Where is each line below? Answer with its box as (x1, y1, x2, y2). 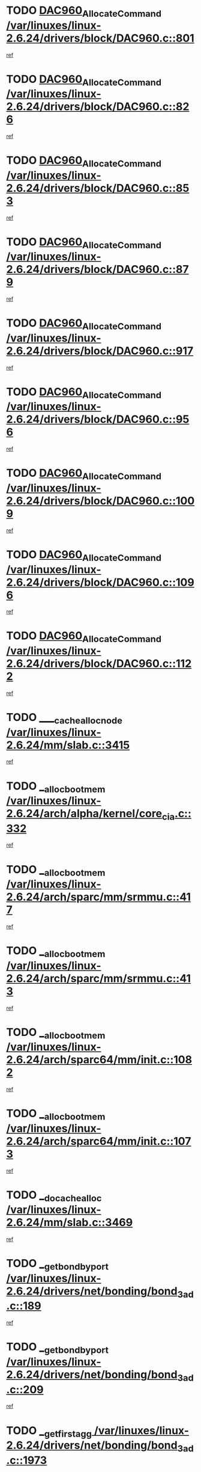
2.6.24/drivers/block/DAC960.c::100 (6, 494, 195, 508)
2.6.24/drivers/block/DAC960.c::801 (6, 31, 195, 45)
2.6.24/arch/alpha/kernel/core (6, 807, 163, 821)
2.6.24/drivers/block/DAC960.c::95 (6, 412, 190, 426)
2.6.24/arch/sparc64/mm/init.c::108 (6, 1053, 193, 1067)
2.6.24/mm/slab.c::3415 (6, 738, 130, 752)
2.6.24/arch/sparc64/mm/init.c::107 (6, 1134, 191, 1148)
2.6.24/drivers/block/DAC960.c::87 (6, 263, 189, 277)
